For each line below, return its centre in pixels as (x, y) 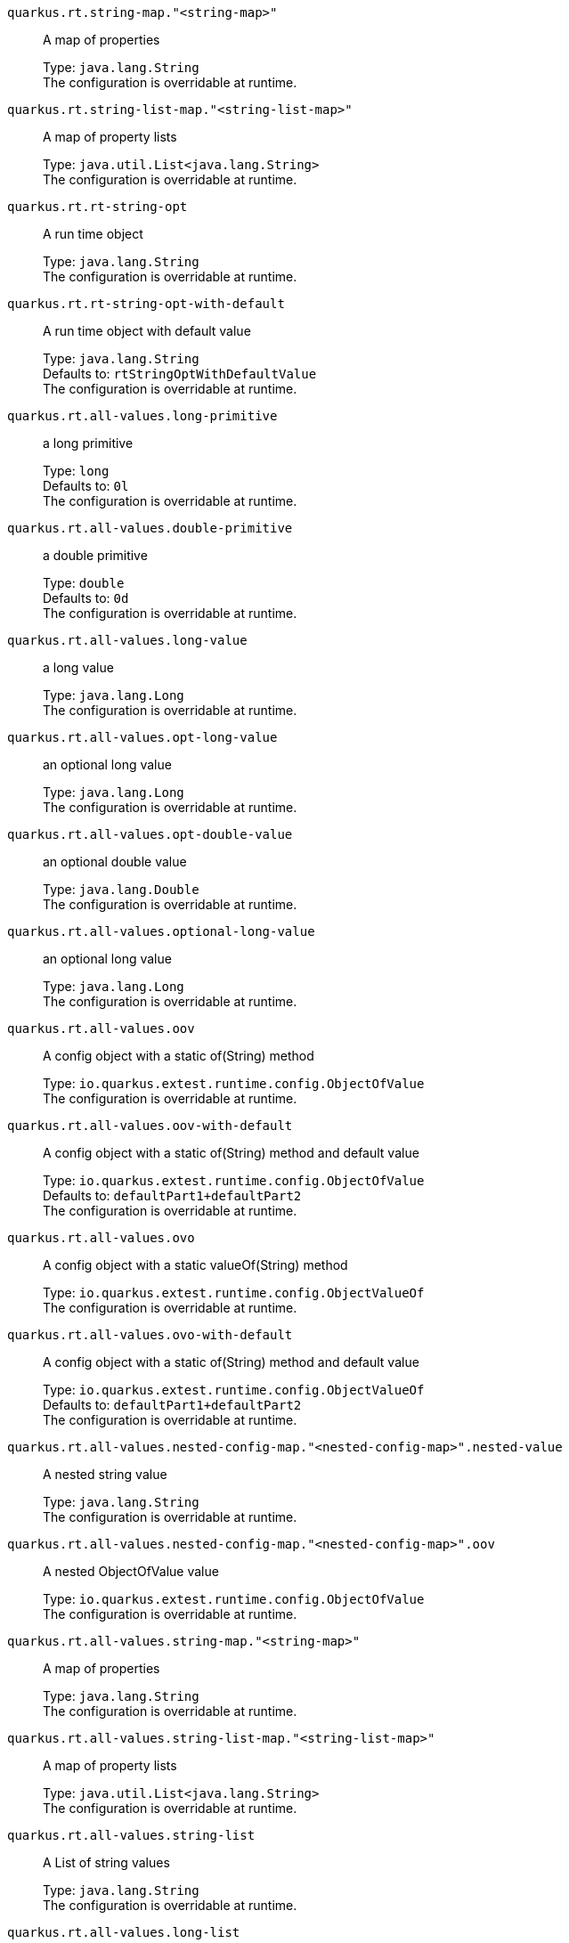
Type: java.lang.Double (121, 889)
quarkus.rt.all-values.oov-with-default (150, 1126)
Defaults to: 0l (86, 486)
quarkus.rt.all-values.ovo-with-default (150, 1335)
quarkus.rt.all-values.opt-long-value (142, 737)
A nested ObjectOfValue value (131, 1571)
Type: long (76, 471)
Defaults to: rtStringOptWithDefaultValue (180, 374)
